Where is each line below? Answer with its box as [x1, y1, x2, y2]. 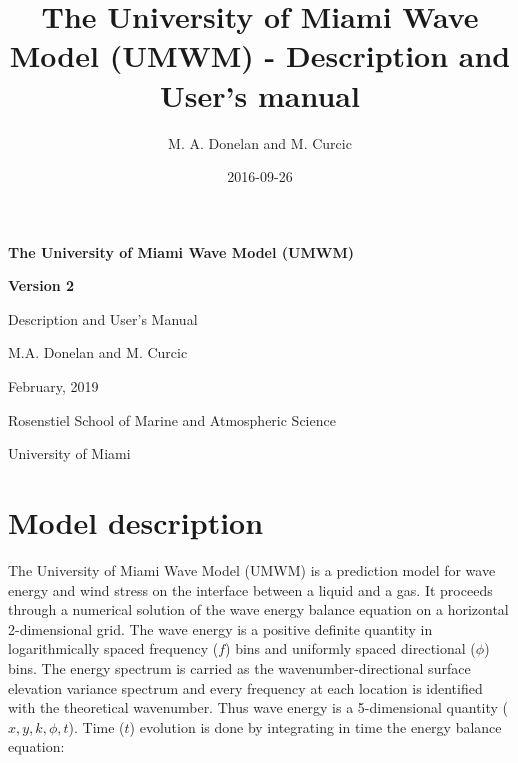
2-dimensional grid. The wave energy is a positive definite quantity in [8, 618, 433, 639]
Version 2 [8, 275, 75, 296]
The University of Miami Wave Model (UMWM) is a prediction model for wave [8, 559, 496, 580]
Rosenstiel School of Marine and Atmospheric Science [8, 409, 336, 430]
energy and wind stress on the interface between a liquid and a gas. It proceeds [8, 579, 493, 600]
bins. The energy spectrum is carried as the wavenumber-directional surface [8, 657, 471, 678]
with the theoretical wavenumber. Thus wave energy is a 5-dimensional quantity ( [8, 697, 509, 718]
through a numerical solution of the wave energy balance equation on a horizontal [8, 599, 509, 620]
